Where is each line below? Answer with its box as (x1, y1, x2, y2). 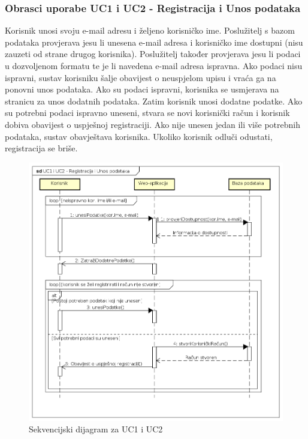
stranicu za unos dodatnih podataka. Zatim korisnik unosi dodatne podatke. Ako (5, 94, 303, 107)
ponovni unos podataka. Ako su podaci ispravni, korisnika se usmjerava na (5, 83, 279, 95)
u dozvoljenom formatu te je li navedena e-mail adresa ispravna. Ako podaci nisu (5, 59, 303, 71)
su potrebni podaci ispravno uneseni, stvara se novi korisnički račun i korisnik (5, 106, 290, 119)
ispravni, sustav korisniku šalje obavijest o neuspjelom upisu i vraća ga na (5, 71, 276, 83)
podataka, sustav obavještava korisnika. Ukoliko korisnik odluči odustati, (5, 130, 273, 142)
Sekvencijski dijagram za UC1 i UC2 (29, 423, 163, 435)
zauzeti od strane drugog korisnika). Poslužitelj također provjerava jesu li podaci (5, 47, 301, 60)
